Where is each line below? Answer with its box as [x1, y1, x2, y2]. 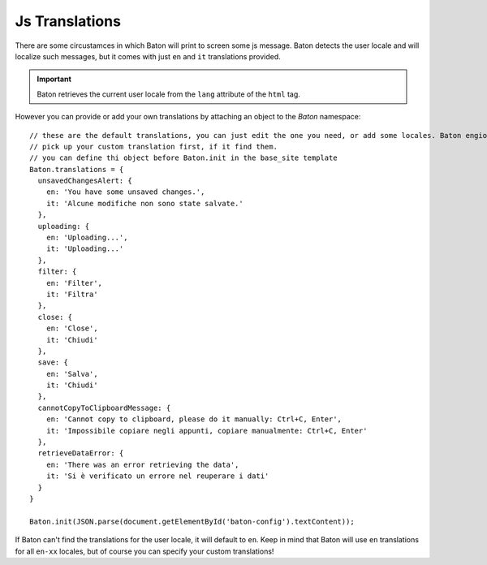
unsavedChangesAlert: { [37, 176, 133, 186]
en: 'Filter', [45, 278, 103, 287]
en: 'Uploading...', [45, 233, 128, 243]
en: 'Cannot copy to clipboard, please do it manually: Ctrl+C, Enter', [45, 415, 343, 424]
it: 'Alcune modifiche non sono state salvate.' [45, 199, 243, 208]
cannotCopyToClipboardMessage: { [37, 403, 171, 412]
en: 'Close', [45, 324, 98, 333]
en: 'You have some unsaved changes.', [45, 188, 205, 196]
